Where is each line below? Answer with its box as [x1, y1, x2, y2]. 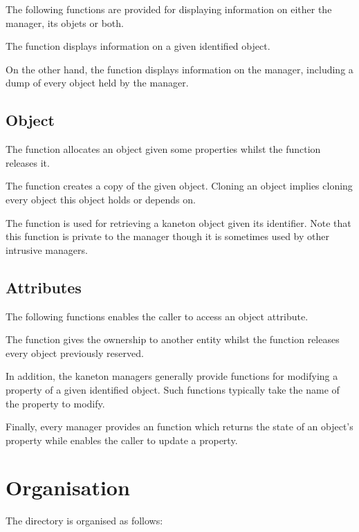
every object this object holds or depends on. [6, 192, 196, 206]
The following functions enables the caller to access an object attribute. [6, 309, 309, 323]
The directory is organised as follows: [6, 513, 163, 528]
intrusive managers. [6, 242, 88, 257]
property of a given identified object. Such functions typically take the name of [6, 382, 340, 396]
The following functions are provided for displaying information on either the [6, 2, 332, 16]
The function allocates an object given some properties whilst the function [6, 142, 321, 156]
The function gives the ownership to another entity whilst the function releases [6, 332, 340, 347]
